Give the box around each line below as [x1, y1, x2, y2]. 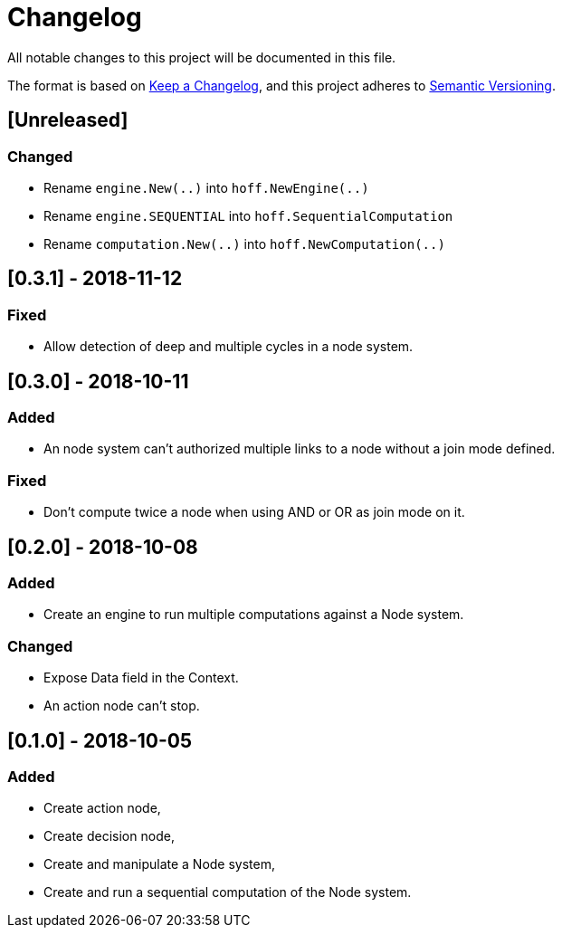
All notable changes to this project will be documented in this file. [7, 49, 396, 65]
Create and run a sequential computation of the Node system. [43, 884, 412, 901]
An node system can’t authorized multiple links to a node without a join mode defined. [43, 441, 556, 457]
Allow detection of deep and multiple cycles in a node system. [43, 339, 414, 355]
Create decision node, [43, 828, 175, 844]
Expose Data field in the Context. [43, 670, 239, 686]
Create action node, [43, 800, 161, 816]
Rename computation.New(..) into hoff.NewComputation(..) [43, 235, 445, 252]
